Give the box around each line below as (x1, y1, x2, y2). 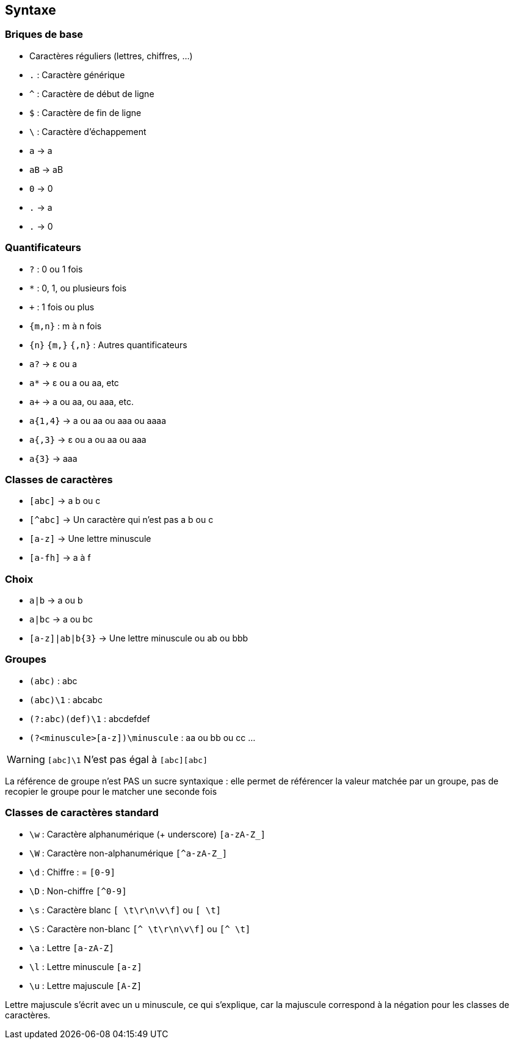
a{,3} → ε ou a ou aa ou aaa (29, 434, 147, 445)
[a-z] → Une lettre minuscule (29, 533, 151, 544)
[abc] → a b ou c (29, 495, 101, 506)
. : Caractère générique (29, 69, 125, 80)
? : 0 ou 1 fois (29, 263, 83, 274)
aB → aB (29, 164, 63, 175)
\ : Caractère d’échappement (29, 126, 147, 137)
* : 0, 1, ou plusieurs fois (29, 282, 127, 293)
